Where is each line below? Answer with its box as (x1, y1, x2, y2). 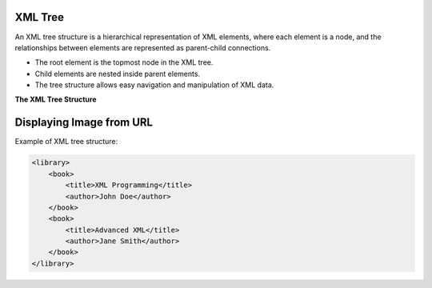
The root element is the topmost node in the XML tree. (34, 58, 214, 67)
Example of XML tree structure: (14, 137, 118, 146)
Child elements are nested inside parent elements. (34, 69, 200, 78)
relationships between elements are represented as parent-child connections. (14, 42, 271, 52)
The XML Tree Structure (14, 94, 97, 104)
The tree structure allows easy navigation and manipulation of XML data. (34, 80, 274, 90)
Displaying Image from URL (14, 116, 154, 130)
